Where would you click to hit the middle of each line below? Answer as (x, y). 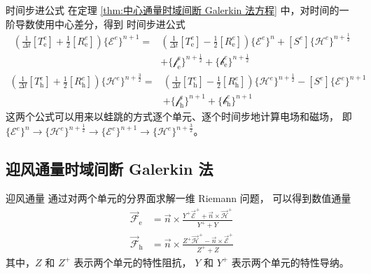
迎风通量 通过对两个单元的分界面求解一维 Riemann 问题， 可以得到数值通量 (178, 198)
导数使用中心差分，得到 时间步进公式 (100, 23)
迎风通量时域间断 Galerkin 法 (110, 169)
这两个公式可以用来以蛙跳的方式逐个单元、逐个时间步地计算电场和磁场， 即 (179, 116)
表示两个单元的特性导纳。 (290, 262)
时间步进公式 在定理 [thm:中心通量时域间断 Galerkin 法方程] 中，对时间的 (173, 10)
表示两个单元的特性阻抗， (133, 262)
